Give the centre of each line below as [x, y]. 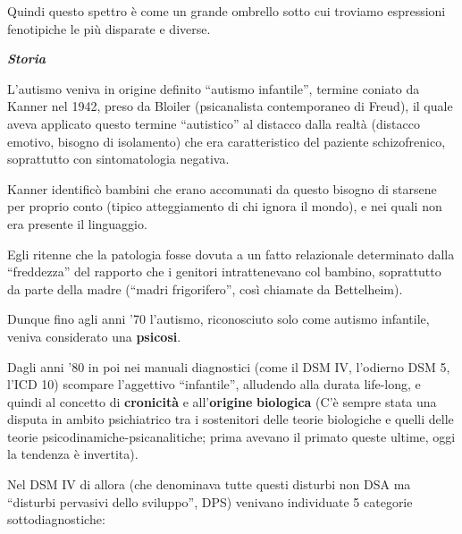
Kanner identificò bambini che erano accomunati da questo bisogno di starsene [222, 188]
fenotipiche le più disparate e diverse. [109, 28]
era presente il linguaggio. [77, 223]
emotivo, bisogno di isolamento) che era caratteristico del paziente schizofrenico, [227, 141]
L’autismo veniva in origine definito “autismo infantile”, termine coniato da [214, 88]
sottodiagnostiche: [56, 519]
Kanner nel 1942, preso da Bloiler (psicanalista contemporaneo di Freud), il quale [230, 106]
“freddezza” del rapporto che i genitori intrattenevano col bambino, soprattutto [224, 271]
